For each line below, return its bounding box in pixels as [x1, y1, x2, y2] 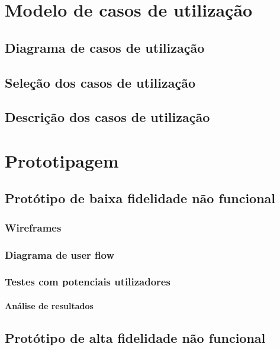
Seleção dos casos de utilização [5, 73, 196, 91]
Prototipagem [5, 148, 119, 172]
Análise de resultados [5, 300, 94, 312]
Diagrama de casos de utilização [5, 38, 205, 56]
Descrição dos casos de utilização [5, 108, 210, 126]
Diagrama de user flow [5, 247, 114, 262]
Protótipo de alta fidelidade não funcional [5, 328, 266, 346]
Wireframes [5, 220, 62, 235]
